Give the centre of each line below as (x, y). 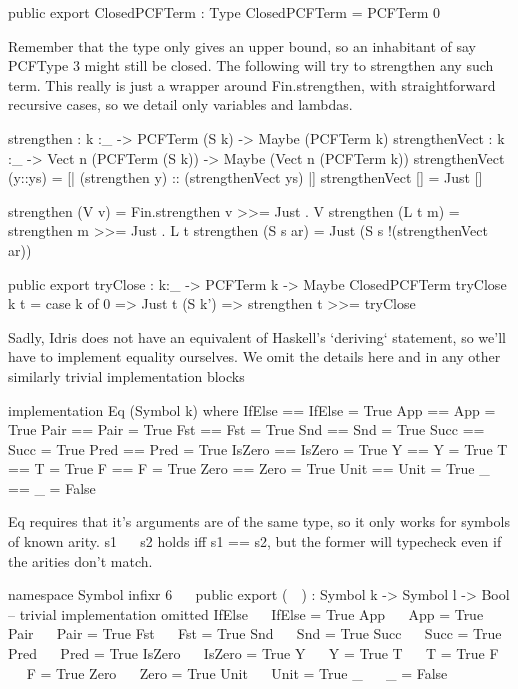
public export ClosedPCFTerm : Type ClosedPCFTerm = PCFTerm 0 (224, 12)
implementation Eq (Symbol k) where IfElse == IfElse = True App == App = (252, 409)
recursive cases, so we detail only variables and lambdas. (180, 104)
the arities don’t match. (80, 560)
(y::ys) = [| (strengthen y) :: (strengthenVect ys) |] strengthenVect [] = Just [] (245, 177)
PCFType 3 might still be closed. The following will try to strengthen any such (251, 65)
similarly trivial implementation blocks (126, 375)
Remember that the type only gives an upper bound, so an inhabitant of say (242, 45)
